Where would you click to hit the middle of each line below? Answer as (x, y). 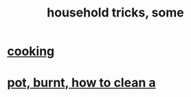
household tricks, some (115, 13)
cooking (31, 51)
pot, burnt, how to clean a (81, 83)
